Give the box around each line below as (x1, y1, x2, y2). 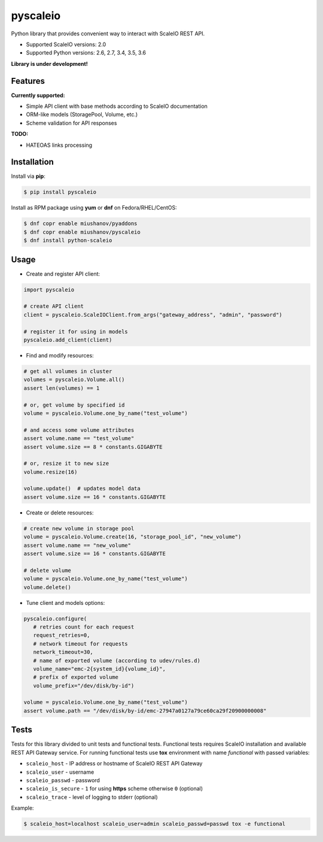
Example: (11, 804, 34, 811)
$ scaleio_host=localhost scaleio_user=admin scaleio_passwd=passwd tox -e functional (23, 820, 286, 828)
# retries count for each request (33, 623, 135, 630)
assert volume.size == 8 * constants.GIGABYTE (23, 443, 163, 450)
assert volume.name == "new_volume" (23, 542, 132, 549)
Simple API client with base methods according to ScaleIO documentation (26, 102, 208, 110)
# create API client (23, 303, 84, 310)
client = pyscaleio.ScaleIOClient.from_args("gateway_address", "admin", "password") (23, 311, 282, 318)
